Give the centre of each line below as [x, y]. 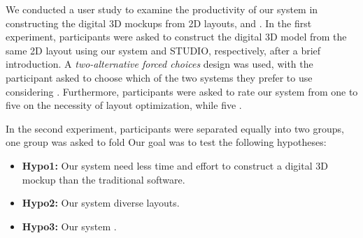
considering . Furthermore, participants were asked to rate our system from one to [182, 91]
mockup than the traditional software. [104, 179]
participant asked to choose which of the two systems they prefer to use [159, 77]
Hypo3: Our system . [69, 226]
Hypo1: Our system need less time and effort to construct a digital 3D [175, 165]
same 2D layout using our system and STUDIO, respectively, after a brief [163, 50]
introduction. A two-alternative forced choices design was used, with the [159, 64]
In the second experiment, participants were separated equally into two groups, [175, 128]
